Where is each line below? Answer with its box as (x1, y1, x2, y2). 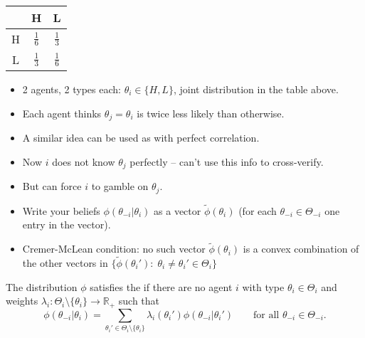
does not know (52, 154, 115, 169)
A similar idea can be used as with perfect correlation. (22, 130, 260, 145)
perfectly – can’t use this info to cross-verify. (129, 154, 324, 169)
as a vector (154, 203, 201, 218)
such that (118, 293, 160, 308)
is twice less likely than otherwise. (137, 105, 285, 120)
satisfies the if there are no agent (90, 279, 233, 294)
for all (253, 310, 280, 320)
